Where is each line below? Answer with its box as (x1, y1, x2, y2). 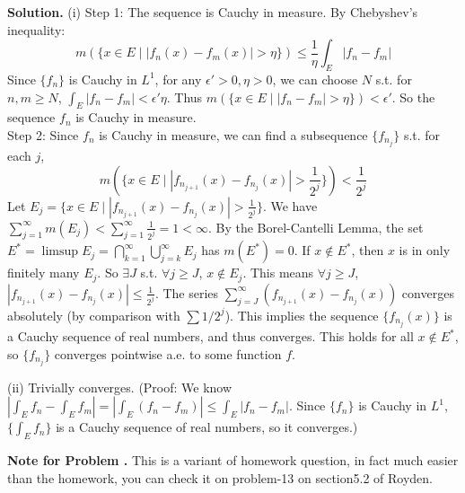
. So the (391, 87, 435, 106)
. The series (154, 283, 219, 302)
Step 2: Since (7, 125, 79, 144)
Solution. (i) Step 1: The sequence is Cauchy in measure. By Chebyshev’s (7, 3, 418, 21)
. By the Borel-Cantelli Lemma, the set (207, 217, 424, 236)
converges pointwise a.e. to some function (54, 344, 282, 363)
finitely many (7, 263, 80, 282)
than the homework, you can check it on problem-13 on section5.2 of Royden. (7, 468, 433, 487)
